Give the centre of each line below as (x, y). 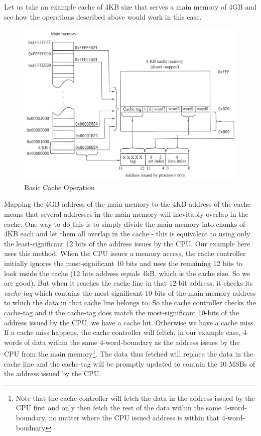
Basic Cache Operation (59, 187)
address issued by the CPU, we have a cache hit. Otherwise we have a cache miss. (130, 322)
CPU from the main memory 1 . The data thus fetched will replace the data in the (129, 353)
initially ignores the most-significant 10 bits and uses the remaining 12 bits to (123, 263)
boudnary (31, 427)
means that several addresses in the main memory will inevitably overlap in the (126, 213)
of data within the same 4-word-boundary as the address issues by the (132, 342)
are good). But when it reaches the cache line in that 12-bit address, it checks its (128, 283)
